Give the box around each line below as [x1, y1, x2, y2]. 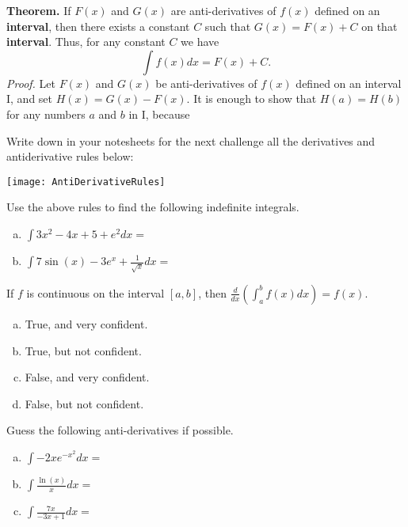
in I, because [128, 105, 190, 122]
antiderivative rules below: [6, 148, 134, 165]
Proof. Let [6, 74, 55, 91]
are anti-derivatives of [170, 2, 276, 18]
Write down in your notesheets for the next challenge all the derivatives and [6, 132, 376, 149]
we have [181, 33, 219, 50]
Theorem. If [6, 2, 71, 18]
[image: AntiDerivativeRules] [6, 176, 166, 188]
